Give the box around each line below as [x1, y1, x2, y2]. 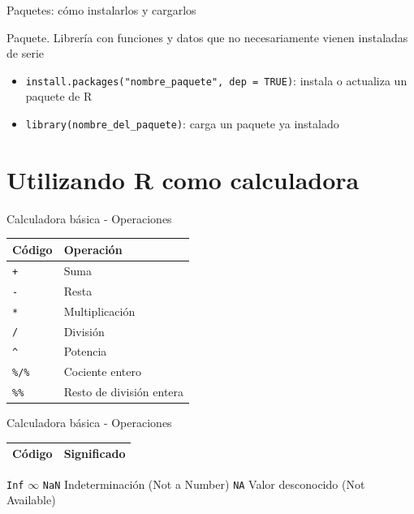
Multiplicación [63, 302, 136, 319]
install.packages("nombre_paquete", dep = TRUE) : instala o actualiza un [25, 71, 408, 89]
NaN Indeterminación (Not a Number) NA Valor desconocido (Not [42, 475, 365, 492]
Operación [63, 240, 123, 257]
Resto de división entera [63, 383, 184, 400]
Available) [6, 491, 56, 508]
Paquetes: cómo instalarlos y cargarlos [6, 2, 196, 18]
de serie [6, 45, 44, 62]
